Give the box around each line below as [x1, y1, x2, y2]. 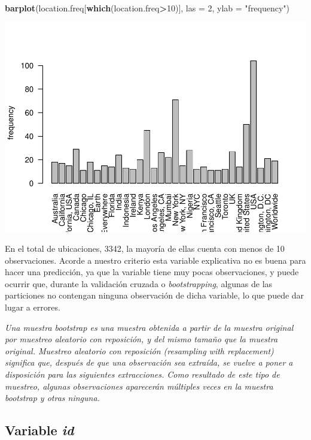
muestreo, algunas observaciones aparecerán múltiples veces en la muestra [5, 379, 273, 392]
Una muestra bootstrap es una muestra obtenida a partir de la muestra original [5, 321, 294, 333]
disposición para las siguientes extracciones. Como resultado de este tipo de [5, 368, 280, 381]
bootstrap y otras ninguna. [5, 391, 100, 404]
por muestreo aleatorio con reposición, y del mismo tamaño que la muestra [5, 333, 278, 345]
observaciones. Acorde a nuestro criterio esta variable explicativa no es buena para [5, 254, 306, 266]
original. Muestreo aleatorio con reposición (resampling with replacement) [5, 344, 274, 357]
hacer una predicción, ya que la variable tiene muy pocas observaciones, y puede [5, 266, 299, 278]
